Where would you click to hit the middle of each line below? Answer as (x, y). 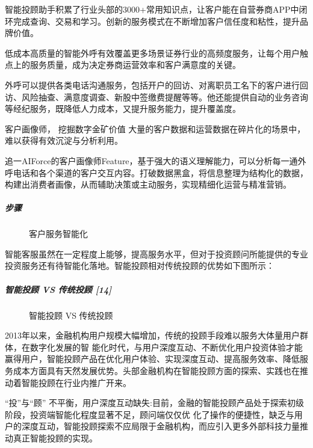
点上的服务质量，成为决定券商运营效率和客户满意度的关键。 (123, 65)
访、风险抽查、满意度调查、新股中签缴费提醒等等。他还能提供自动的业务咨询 (156, 97)
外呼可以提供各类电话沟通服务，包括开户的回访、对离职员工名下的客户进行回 (156, 84)
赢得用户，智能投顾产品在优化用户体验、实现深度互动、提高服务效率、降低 (152, 359)
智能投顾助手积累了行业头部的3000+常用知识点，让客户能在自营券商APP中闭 (156, 9)
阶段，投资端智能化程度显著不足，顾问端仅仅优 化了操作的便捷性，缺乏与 (150, 414)
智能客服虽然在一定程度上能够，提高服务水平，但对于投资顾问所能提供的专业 (156, 253)
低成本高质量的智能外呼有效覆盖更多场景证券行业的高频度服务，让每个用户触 (156, 53)
